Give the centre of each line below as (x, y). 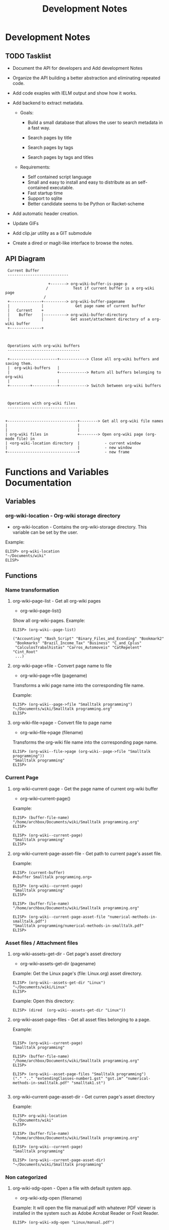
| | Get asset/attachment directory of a (79, 319)
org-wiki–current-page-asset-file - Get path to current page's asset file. (87, 854)
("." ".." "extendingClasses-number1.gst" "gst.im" (68, 1078)
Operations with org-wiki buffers (44, 346)
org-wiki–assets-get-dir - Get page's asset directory (67, 954)
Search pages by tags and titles (61, 157)
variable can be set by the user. (45, 532)
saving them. (19, 363)
